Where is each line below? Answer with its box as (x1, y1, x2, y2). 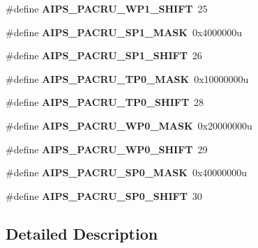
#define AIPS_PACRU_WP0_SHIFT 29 (6, 141, 208, 156)
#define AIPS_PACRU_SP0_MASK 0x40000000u (6, 165, 248, 180)
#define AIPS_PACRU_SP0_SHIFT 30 (6, 188, 202, 203)
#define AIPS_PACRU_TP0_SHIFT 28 (6, 95, 204, 109)
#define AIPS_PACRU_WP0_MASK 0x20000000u (6, 118, 252, 132)
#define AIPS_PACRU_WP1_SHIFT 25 (6, 1, 208, 15)
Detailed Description (6, 222, 158, 244)
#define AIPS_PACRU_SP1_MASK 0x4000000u (6, 24, 243, 39)
